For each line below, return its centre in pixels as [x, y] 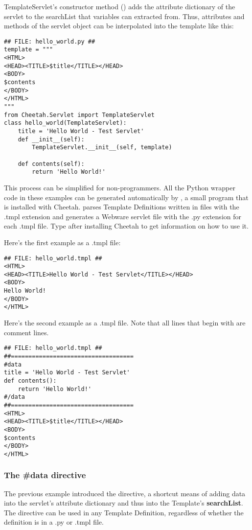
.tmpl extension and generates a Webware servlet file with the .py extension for [123, 216]
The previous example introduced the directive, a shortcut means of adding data [125, 493]
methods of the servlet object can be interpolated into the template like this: [119, 26]
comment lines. [26, 332]
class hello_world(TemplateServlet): [65, 123]
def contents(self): [51, 164]
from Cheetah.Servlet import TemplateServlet [79, 115]
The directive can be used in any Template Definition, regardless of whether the [124, 512]
